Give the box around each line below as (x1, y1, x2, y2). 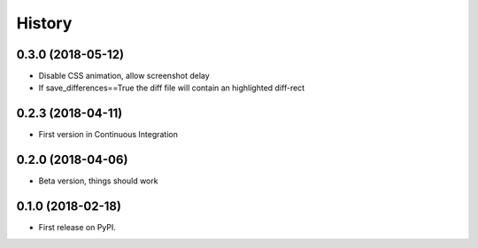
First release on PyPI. (38, 222, 117, 233)
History (16, 13, 73, 33)
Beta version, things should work (38, 175, 158, 186)
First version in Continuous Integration (38, 129, 179, 140)
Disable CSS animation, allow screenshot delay (38, 71, 210, 81)
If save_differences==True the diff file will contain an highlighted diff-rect (38, 82, 305, 93)
